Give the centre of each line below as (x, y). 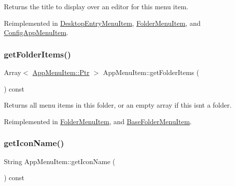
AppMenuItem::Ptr (61, 72)
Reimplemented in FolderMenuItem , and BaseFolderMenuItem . (98, 121)
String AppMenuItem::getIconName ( (60, 161)
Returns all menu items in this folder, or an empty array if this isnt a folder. (118, 105)
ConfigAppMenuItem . (36, 32)
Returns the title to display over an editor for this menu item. (96, 6)
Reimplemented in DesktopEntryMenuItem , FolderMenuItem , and (102, 23)
